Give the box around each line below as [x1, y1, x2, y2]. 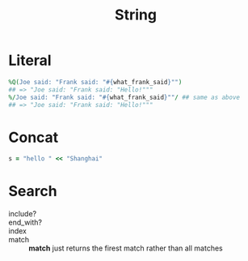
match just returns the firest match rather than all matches [28, 243, 224, 253]
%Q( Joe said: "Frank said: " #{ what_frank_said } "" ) [8, 78, 183, 86]
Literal [8, 51, 52, 70]
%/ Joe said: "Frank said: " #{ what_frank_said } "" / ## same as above [8, 93, 241, 101]
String [114, 6, 158, 24]
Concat [8, 128, 59, 147]
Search [8, 182, 58, 200]
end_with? [8, 217, 43, 228]
